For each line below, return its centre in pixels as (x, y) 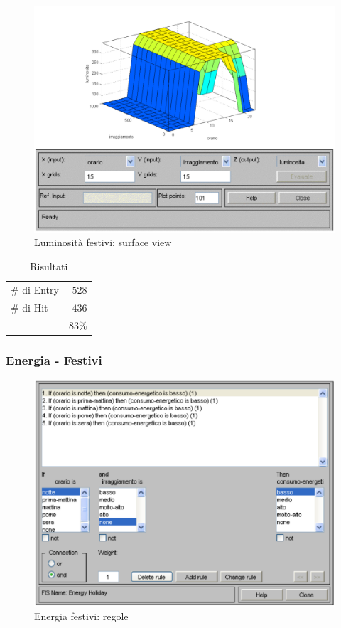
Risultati (49, 266)
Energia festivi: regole (81, 616)
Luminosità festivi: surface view (103, 242)
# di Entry (35, 289)
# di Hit (29, 307)
